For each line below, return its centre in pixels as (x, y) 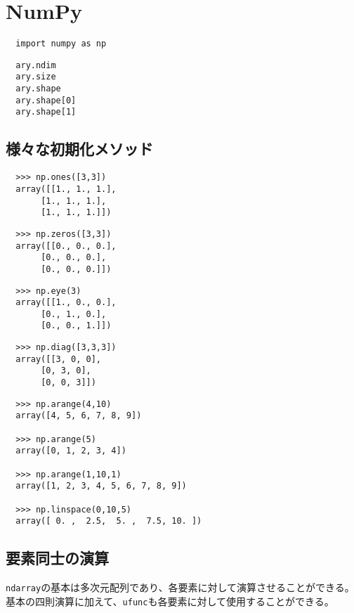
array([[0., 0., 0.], (66, 246)
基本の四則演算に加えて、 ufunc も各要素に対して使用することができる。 (170, 601)
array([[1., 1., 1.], (66, 189)
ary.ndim (36, 65)
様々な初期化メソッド (79, 149)
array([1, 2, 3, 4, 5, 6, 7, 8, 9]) (101, 486)
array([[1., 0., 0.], (66, 303)
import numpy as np (61, 44)
